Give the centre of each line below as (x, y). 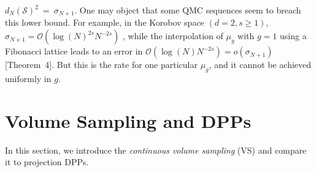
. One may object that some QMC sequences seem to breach (188, 10)
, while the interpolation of (173, 36)
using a (293, 36)
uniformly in (28, 78)
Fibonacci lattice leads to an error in (74, 51)
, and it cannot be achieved (260, 65)
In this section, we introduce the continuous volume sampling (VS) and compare (156, 150)
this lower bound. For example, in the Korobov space (105, 22)
